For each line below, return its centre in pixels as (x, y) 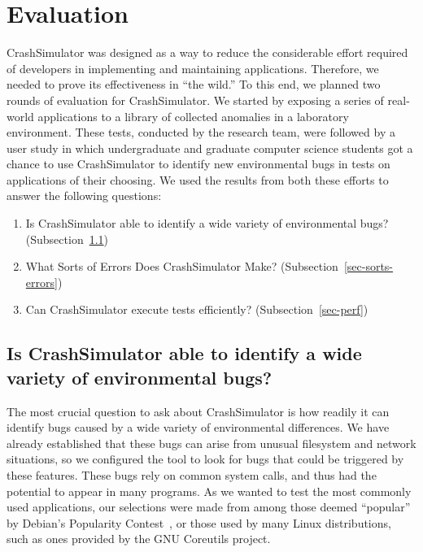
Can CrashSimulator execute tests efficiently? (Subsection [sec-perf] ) (197, 309)
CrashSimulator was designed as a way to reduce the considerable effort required (207, 52)
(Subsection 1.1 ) (67, 239)
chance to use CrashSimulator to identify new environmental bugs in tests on (198, 164)
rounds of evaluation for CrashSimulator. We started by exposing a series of (195, 100)
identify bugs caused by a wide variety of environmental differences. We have (198, 427)
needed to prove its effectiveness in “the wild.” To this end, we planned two (194, 84)
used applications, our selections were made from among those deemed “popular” (209, 507)
